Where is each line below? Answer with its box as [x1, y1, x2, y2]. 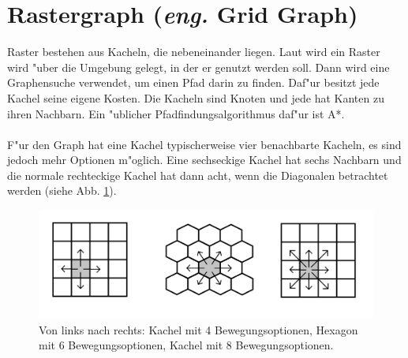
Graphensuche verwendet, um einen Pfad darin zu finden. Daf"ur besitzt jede [7, 74, 380, 91]
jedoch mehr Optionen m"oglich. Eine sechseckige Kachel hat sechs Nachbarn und [7, 151, 402, 168]
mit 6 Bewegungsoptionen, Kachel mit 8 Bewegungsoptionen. [39, 337, 334, 353]
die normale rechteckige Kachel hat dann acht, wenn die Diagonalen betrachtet [7, 166, 388, 183]
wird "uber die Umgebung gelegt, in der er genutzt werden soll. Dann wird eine [7, 58, 390, 75]
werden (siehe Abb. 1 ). [7, 182, 117, 199]
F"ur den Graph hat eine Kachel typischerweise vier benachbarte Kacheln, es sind [7, 136, 402, 152]
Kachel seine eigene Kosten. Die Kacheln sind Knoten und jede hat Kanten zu [7, 89, 384, 106]
